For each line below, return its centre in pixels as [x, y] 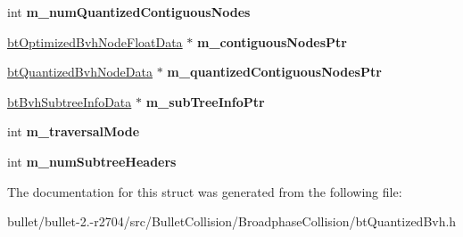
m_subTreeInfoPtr [205, 101]
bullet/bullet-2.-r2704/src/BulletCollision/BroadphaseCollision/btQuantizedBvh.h [232, 221]
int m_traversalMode [74, 131]
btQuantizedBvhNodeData [80, 72]
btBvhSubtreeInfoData [70, 101]
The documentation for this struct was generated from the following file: [205, 191]
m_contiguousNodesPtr [272, 41]
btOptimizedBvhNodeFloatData [95, 41]
